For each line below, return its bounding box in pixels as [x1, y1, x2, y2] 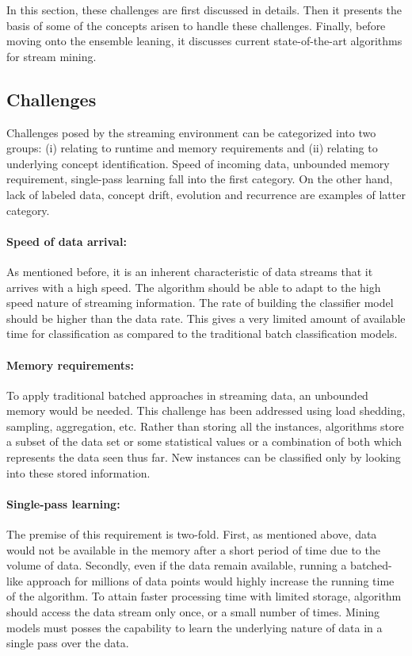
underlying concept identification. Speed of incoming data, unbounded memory [6, 155, 390, 171]
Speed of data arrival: [6, 232, 127, 249]
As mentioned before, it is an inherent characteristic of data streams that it [6, 263, 373, 279]
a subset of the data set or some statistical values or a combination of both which [6, 433, 402, 450]
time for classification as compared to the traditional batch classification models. [6, 325, 398, 342]
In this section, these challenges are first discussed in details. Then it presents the [6, 2, 402, 17]
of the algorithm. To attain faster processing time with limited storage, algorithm [6, 588, 402, 604]
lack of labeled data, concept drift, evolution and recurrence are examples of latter [6, 186, 406, 202]
